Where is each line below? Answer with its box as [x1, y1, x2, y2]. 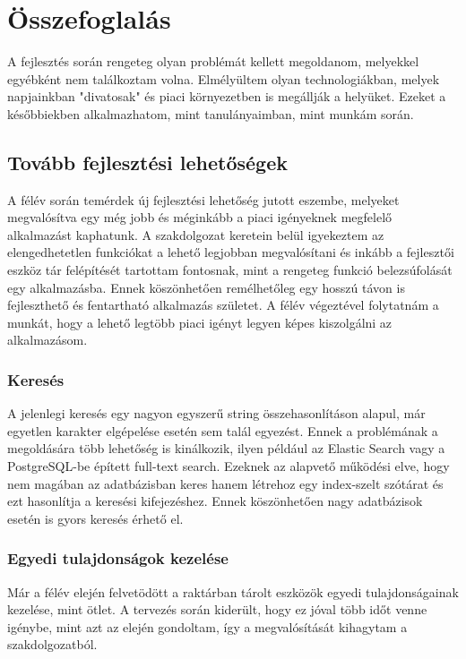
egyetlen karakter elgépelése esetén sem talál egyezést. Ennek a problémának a [7, 421, 438, 440]
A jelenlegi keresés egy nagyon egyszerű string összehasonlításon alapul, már [7, 404, 426, 423]
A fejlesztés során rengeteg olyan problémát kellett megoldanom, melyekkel [7, 52, 419, 71]
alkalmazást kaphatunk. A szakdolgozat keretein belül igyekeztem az [7, 225, 384, 244]
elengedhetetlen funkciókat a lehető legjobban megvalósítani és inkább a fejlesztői [7, 243, 454, 261]
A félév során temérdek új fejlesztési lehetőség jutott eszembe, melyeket [7, 190, 400, 209]
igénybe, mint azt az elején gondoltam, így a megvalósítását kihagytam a [7, 617, 408, 636]
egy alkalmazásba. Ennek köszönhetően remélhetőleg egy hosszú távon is [7, 278, 405, 296]
